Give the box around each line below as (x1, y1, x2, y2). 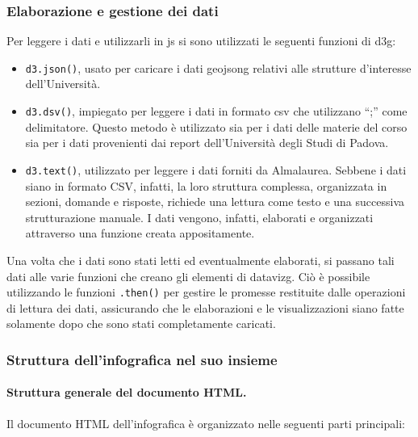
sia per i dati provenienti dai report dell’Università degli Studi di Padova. (25, 134, 389, 151)
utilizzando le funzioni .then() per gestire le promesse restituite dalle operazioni (6, 284, 406, 300)
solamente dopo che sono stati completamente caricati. (6, 315, 276, 332)
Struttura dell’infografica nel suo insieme (6, 349, 278, 369)
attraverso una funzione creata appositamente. (25, 225, 255, 242)
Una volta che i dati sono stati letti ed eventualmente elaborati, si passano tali (6, 251, 395, 268)
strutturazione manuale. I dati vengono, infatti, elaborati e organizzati (25, 208, 374, 225)
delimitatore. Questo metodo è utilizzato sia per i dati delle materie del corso (25, 118, 408, 135)
